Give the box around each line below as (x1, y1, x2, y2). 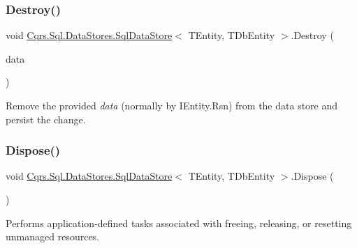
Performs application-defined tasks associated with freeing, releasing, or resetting (6, 215, 352, 230)
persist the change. (6, 111, 86, 126)
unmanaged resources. (6, 229, 100, 244)
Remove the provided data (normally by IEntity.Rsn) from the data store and (6, 98, 338, 112)
